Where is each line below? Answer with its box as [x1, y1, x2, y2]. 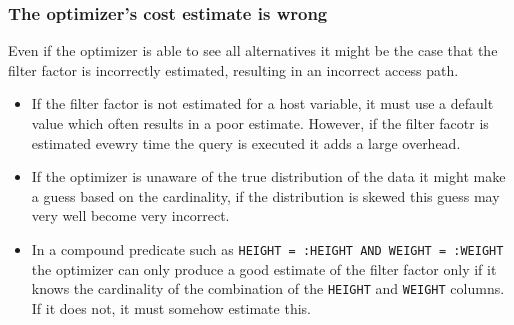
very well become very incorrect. [31, 205, 230, 226]
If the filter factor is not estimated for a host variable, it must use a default [31, 93, 494, 114]
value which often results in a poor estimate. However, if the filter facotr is [31, 113, 489, 133]
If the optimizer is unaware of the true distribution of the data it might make [31, 166, 506, 187]
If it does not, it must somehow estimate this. [31, 297, 311, 318]
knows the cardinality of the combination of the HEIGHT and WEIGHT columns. [31, 278, 505, 299]
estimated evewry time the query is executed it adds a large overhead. [31, 132, 461, 153]
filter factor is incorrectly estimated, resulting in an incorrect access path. [8, 59, 459, 80]
